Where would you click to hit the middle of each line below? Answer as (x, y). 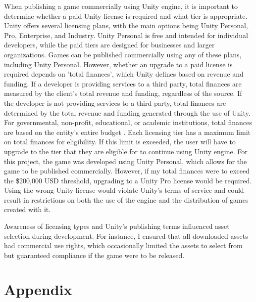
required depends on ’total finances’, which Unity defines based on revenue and (124, 74)
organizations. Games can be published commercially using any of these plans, (123, 54)
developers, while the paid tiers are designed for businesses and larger (109, 45)
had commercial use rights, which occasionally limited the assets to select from (123, 245)
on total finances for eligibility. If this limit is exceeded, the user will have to (120, 142)
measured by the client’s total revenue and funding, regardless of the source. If (123, 93)
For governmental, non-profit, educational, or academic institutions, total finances (128, 122)
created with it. (27, 209)
